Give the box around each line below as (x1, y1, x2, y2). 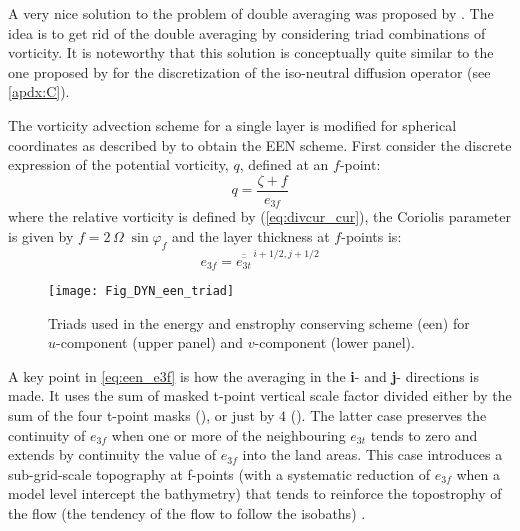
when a (456, 463, 500, 484)
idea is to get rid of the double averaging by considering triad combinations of (8, 22, 486, 43)
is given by (8, 225, 74, 246)
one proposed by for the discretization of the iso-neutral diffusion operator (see (8, 61, 491, 82)
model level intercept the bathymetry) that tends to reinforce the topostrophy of (8, 483, 502, 504)
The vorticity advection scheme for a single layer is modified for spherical (8, 114, 457, 135)
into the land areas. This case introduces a (242, 444, 503, 465)
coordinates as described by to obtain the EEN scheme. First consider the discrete (8, 134, 512, 155)
